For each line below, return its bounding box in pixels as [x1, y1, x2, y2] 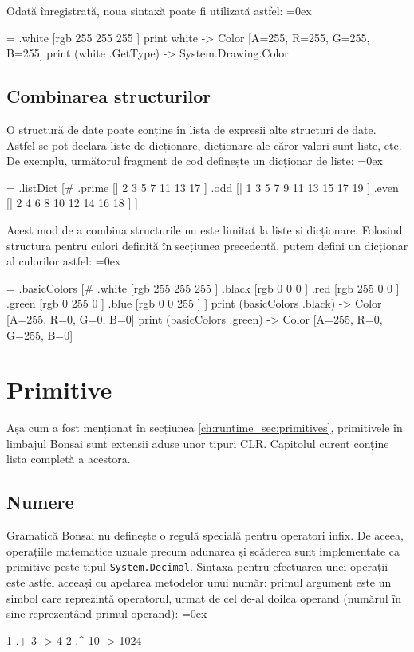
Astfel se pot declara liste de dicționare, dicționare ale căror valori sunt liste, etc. [6, 136, 402, 153]
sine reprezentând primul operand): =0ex [6, 605, 207, 622]
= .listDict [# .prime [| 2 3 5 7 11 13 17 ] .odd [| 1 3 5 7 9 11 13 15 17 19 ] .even [6, 179, 399, 195]
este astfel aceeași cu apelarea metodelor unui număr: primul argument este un [6, 574, 392, 591]
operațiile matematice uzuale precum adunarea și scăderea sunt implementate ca [6, 542, 400, 559]
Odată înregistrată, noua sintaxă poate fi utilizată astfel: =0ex [6, 2, 312, 18]
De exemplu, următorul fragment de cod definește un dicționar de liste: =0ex [6, 152, 383, 169]
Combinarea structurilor [6, 84, 211, 108]
